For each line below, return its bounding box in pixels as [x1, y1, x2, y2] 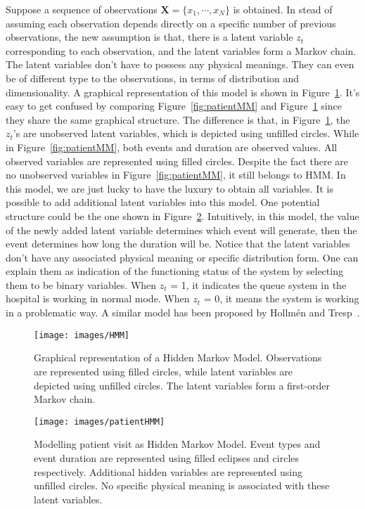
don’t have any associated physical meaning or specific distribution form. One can [6, 250, 359, 264]
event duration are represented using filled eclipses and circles [34, 450, 300, 465]
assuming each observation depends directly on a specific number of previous [6, 15, 336, 30]
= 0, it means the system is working [203, 291, 359, 306]
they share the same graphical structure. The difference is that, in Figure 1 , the [6, 112, 350, 127]
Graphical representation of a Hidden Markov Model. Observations [34, 350, 322, 365]
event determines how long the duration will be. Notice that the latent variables [6, 236, 350, 251]
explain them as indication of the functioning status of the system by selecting [6, 264, 343, 278]
